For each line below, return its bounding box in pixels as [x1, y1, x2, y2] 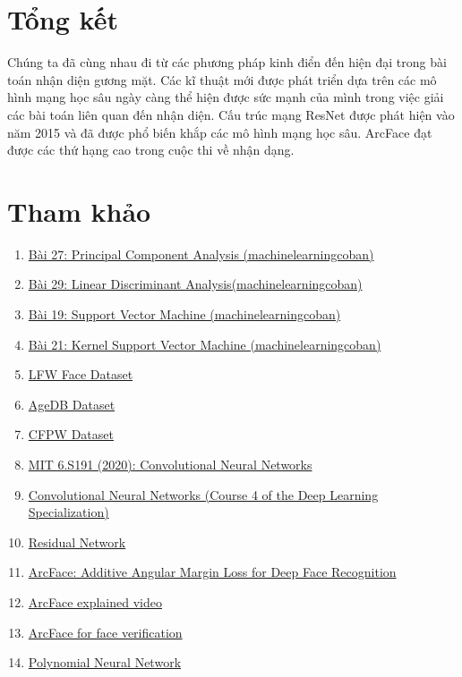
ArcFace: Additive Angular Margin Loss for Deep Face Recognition [28, 563, 397, 581]
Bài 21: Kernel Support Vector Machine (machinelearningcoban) [28, 334, 381, 353]
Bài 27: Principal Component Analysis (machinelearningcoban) [28, 244, 374, 263]
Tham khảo [7, 192, 151, 229]
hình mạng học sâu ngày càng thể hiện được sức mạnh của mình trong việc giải [7, 88, 444, 106]
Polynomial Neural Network [28, 653, 182, 672]
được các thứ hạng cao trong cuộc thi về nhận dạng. [7, 140, 295, 159]
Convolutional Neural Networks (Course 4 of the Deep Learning [28, 485, 379, 504]
